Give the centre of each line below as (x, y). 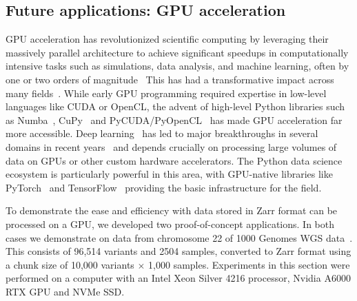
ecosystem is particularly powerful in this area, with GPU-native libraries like (169, 174)
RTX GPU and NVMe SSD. (65, 291)
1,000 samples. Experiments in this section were (249, 264)
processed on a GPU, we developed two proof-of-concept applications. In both (170, 224)
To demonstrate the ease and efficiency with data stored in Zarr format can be (172, 210)
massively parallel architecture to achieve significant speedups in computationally (177, 52)
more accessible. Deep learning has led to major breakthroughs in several (162, 133)
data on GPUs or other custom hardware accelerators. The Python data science (174, 160)
